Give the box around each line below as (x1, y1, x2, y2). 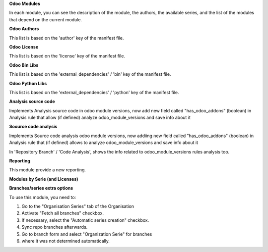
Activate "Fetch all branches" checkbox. (21, 210, 104, 216)
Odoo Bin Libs (9, 62, 39, 68)
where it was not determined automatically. (21, 238, 110, 244)
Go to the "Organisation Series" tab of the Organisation (21, 203, 134, 209)
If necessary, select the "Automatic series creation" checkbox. (21, 217, 149, 223)
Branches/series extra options (9, 185, 73, 191)
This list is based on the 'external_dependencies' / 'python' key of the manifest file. (9, 89, 179, 95)
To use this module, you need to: (9, 194, 76, 200)
